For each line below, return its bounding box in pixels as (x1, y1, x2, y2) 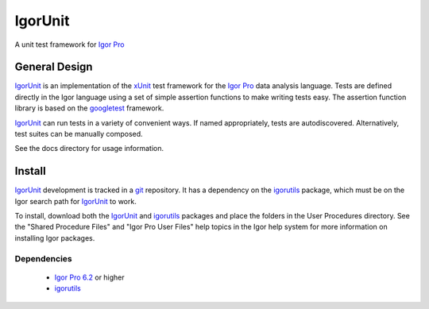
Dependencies (14, 253, 73, 264)
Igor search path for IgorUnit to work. (14, 196, 137, 206)
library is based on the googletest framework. (14, 103, 164, 113)
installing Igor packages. (14, 233, 95, 242)
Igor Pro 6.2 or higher (54, 272, 125, 282)
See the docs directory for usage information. (14, 144, 164, 153)
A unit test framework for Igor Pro (14, 40, 125, 49)
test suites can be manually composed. (14, 129, 143, 139)
